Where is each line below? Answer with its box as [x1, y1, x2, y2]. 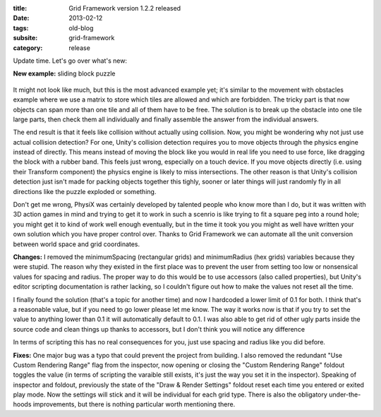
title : [13, 4, 28, 12]
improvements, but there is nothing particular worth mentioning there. [32, 400, 236, 409]
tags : [13, 23, 29, 32]
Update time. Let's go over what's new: [13, 56, 127, 65]
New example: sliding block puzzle [13, 69, 116, 78]
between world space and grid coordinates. [13, 240, 140, 248]
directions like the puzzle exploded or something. [13, 187, 157, 195]
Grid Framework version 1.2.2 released [68, 4, 181, 12]
